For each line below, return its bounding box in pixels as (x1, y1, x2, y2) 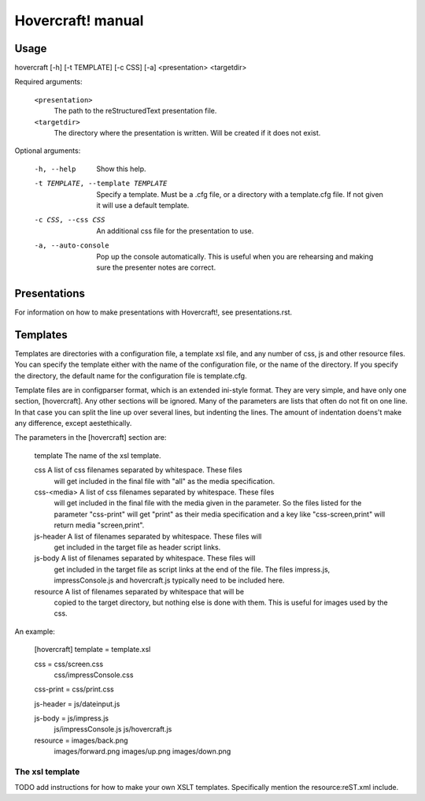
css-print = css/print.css (34, 684, 114, 694)
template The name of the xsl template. (34, 450, 161, 460)
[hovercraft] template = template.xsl (34, 645, 151, 654)
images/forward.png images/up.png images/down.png (54, 747, 231, 756)
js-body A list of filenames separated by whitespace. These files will (34, 553, 256, 563)
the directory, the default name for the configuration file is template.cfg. (14, 371, 247, 380)
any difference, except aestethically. (14, 419, 132, 428)
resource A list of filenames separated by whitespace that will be (34, 587, 245, 596)
